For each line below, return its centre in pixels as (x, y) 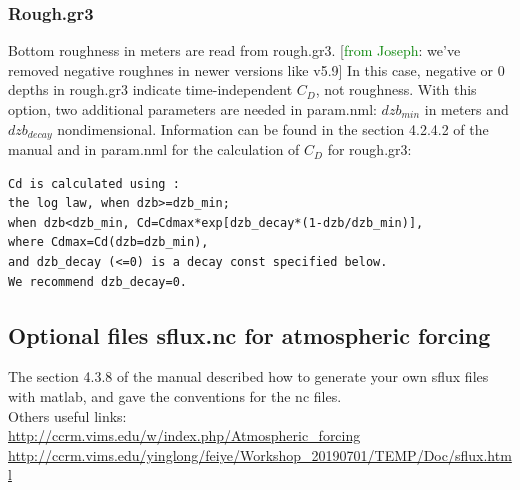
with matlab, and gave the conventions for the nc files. (175, 396)
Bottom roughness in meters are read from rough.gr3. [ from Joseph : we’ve (234, 50)
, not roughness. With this (396, 89)
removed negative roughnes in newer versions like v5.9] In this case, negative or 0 (256, 69)
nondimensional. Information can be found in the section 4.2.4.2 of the (273, 128)
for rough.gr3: (369, 149)
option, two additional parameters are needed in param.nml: (192, 109)
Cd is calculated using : (94, 183)
